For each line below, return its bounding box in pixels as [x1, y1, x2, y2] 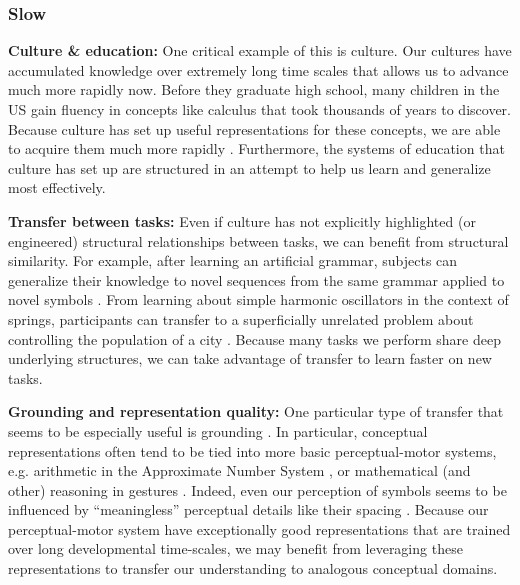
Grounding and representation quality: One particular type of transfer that [8, 401, 504, 422]
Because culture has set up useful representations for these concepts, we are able [8, 118, 501, 139]
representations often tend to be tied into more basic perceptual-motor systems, [8, 440, 497, 461]
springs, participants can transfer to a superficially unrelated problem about [8, 308, 474, 329]
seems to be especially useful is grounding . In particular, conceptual [8, 420, 428, 441]
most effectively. [8, 177, 106, 198]
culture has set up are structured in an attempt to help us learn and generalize [8, 157, 491, 178]
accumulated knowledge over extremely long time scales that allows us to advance [8, 59, 509, 80]
